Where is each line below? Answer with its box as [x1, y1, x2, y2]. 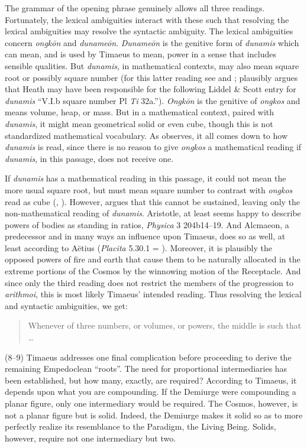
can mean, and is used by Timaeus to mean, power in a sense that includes [5, 48, 276, 60]
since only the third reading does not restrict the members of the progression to [5, 276, 293, 288]
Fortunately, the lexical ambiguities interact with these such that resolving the [5, 13, 289, 25]
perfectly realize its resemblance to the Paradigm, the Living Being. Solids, [5, 420, 276, 433]
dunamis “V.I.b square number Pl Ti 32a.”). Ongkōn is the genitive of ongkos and [5, 94, 300, 106]
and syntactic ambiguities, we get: [5, 299, 128, 311]
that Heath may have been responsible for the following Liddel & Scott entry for [5, 83, 296, 95]
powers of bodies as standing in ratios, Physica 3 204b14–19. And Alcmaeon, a [5, 218, 289, 231]
